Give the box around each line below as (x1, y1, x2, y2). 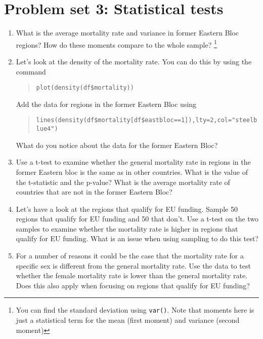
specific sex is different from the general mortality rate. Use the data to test (16, 260, 251, 271)
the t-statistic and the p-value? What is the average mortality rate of (16, 176, 230, 187)
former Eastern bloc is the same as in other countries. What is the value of (16, 166, 248, 177)
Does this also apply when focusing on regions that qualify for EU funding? (16, 280, 250, 290)
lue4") (36, 125, 58, 133)
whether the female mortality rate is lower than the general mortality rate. (16, 270, 248, 281)
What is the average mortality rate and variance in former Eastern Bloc (16, 27, 239, 38)
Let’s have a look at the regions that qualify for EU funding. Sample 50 (16, 203, 238, 214)
